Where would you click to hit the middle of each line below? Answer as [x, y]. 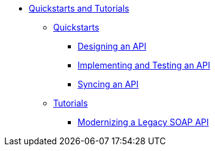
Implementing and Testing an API [144, 65]
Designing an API [112, 46]
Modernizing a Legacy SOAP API [143, 122]
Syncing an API [108, 84]
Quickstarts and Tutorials [79, 8]
